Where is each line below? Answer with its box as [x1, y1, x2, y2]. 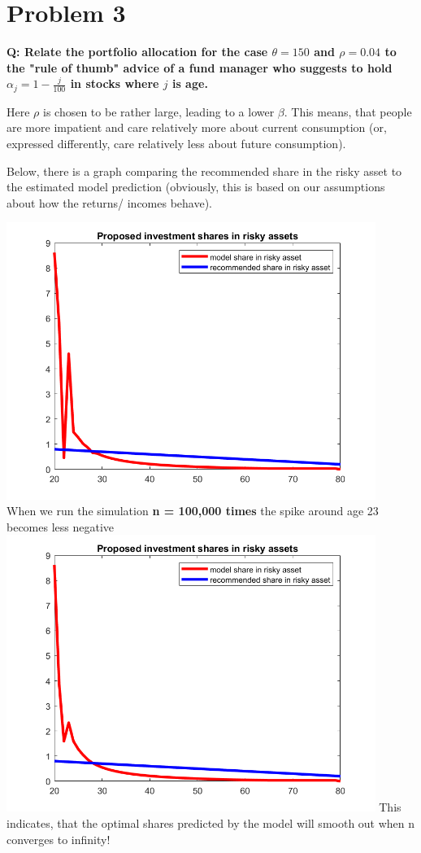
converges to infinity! [7, 830, 111, 847]
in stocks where [70, 75, 159, 92]
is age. [171, 75, 208, 92]
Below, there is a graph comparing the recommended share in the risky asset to [7, 162, 402, 179]
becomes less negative [7, 518, 115, 535]
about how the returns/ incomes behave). [7, 194, 213, 211]
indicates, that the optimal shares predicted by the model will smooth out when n [7, 815, 415, 832]
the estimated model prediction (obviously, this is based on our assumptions [7, 178, 385, 195]
